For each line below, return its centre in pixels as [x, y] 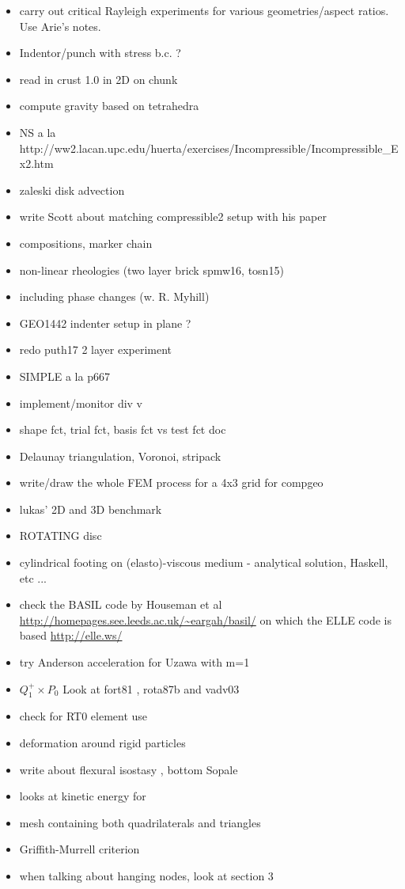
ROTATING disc [61, 536]
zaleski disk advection [72, 190]
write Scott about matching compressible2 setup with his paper [173, 217]
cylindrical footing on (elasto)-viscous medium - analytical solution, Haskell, [204, 562]
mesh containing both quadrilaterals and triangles [140, 822]
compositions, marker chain [86, 243]
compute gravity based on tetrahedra [109, 106]
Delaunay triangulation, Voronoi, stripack [120, 456]
